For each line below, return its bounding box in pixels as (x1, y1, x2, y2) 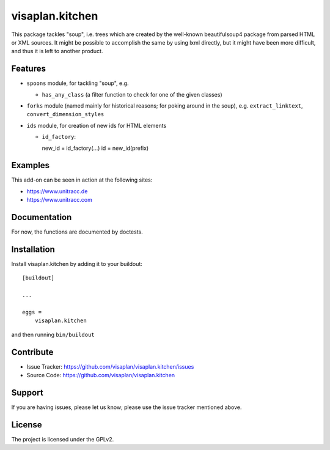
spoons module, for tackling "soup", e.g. (26, 79, 129, 87)
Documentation (11, 212, 72, 223)
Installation (11, 244, 55, 254)
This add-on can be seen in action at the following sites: (11, 176, 153, 183)
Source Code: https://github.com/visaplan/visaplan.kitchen (26, 372, 175, 379)
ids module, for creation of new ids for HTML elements (26, 122, 167, 129)
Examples (11, 160, 50, 171)
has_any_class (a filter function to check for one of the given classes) (42, 90, 222, 98)
